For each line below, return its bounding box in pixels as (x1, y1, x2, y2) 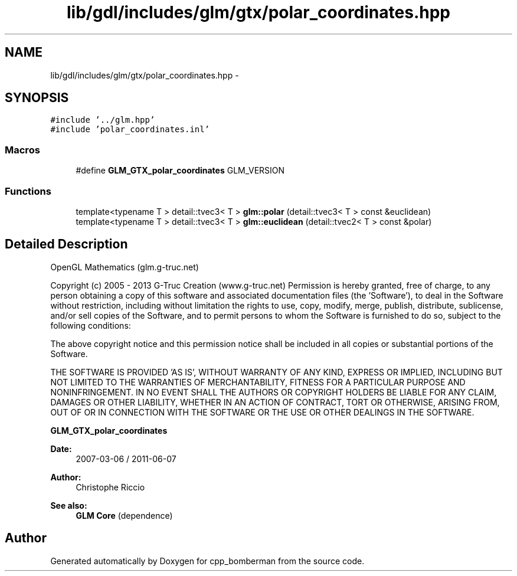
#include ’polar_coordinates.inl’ (50, 125, 210, 135)
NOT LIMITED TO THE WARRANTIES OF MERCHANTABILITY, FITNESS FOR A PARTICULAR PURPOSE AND (50, 377, 466, 387)
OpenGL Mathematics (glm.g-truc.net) (50, 261, 199, 272)
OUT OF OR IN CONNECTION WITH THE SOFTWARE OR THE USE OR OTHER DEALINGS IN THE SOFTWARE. (50, 407, 475, 417)
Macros (5, 143, 40, 156)
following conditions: (50, 320, 131, 330)
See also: (50, 500, 87, 510)
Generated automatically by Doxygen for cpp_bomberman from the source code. (50, 555, 365, 566)
